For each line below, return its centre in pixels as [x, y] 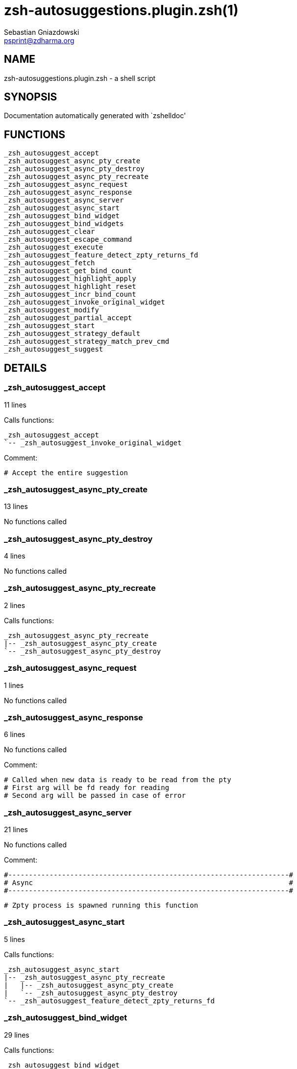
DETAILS [25, 368]
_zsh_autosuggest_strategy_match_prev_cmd [87, 342]
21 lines [16, 829]
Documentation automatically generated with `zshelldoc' [95, 116]
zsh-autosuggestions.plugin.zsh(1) [121, 10]
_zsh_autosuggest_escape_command [68, 240]
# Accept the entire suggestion [66, 472]
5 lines [14, 939]
